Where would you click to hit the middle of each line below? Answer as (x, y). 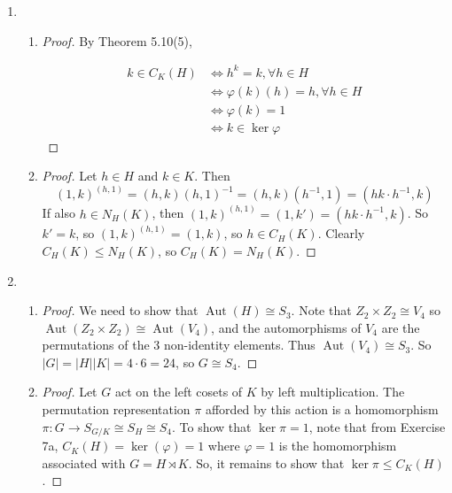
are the (401, 327)
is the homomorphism (338, 446)
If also (59, 213)
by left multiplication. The (333, 392)
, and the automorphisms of (286, 327)
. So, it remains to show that (266, 462)
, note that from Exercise (377, 426)
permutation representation (116, 409)
